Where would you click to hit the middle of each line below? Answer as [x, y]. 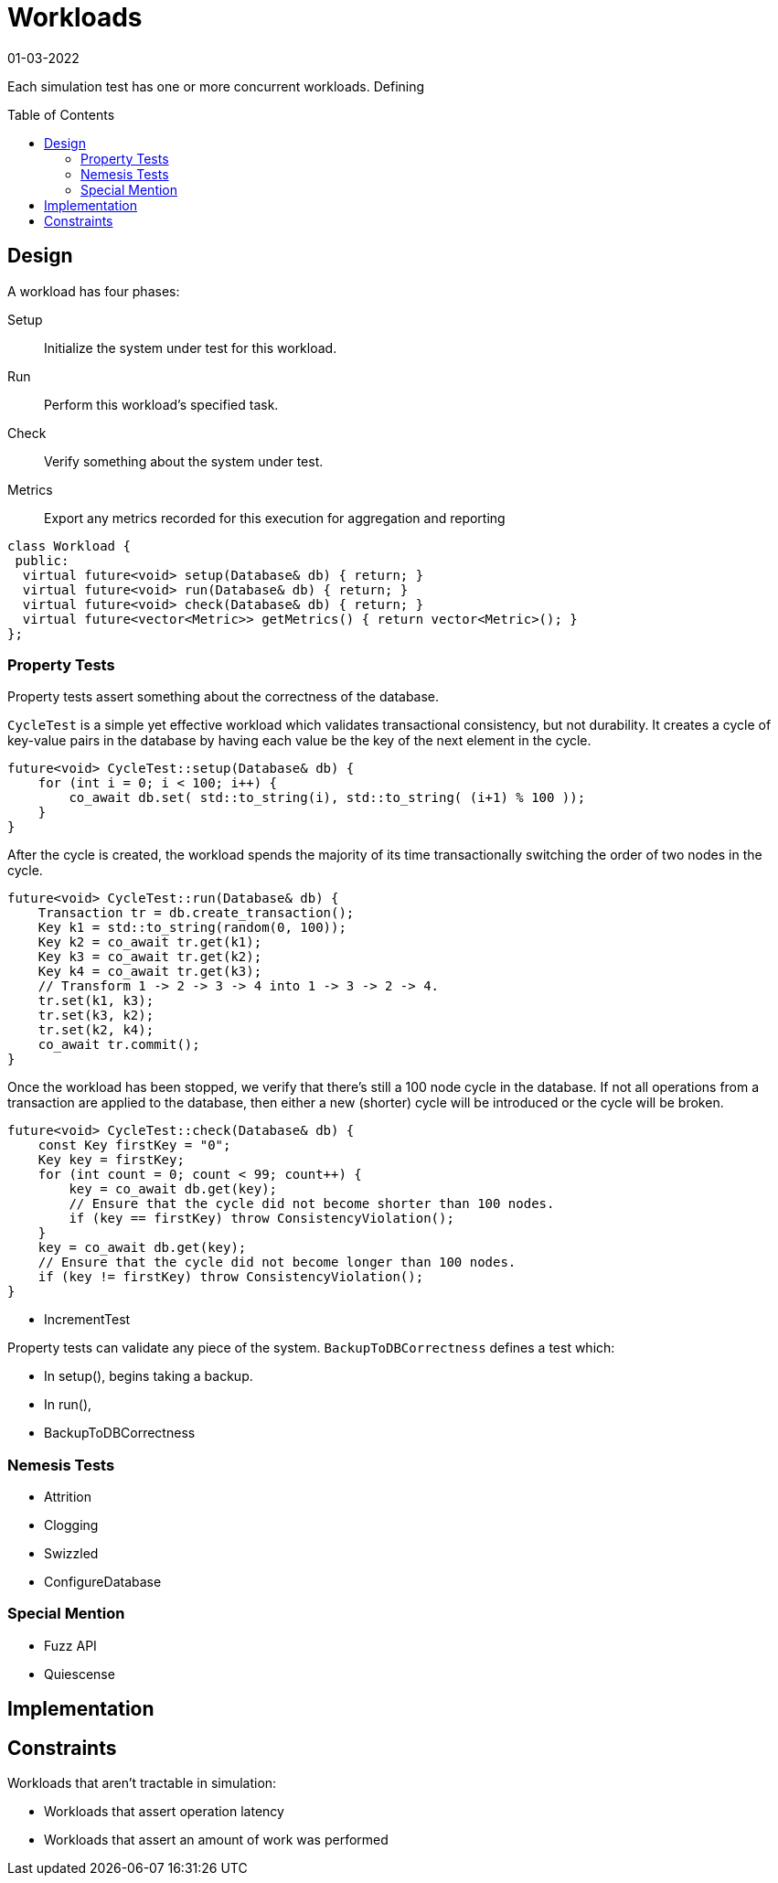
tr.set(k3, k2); [96, 1016]
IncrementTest [87, 1320]
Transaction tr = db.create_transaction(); [196, 913]
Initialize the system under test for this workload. [191, 348]
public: [42, 560]
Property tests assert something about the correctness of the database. [224, 697]
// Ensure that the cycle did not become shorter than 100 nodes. [312, 1204]
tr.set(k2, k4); [96, 1030]
